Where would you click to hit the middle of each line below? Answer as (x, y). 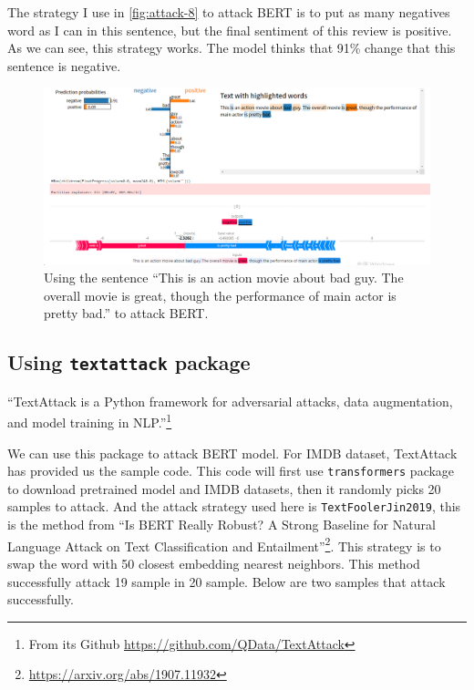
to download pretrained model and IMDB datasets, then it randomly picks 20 (224, 488)
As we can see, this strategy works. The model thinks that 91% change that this (232, 48)
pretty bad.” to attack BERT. (126, 313)
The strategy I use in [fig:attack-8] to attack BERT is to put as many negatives (229, 12)
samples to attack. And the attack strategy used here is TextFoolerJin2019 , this (234, 506)
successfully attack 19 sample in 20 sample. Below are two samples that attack (227, 581)
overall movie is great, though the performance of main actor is (220, 295)
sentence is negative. (64, 65)
